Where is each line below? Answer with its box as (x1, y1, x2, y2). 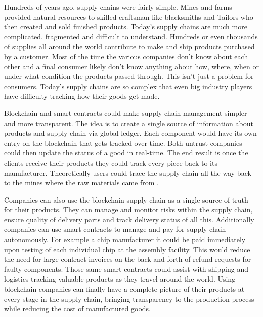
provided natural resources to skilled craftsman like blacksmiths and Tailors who (4, 11, 253, 22)
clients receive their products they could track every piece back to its (4, 157, 217, 168)
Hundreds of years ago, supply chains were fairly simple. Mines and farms (4, 2, 232, 12)
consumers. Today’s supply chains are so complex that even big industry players (4, 81, 252, 91)
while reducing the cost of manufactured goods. (4, 303, 151, 314)
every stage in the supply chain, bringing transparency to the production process (4, 293, 254, 304)
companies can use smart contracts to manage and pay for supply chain (4, 224, 226, 234)
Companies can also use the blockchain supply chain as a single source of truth (4, 194, 248, 205)
